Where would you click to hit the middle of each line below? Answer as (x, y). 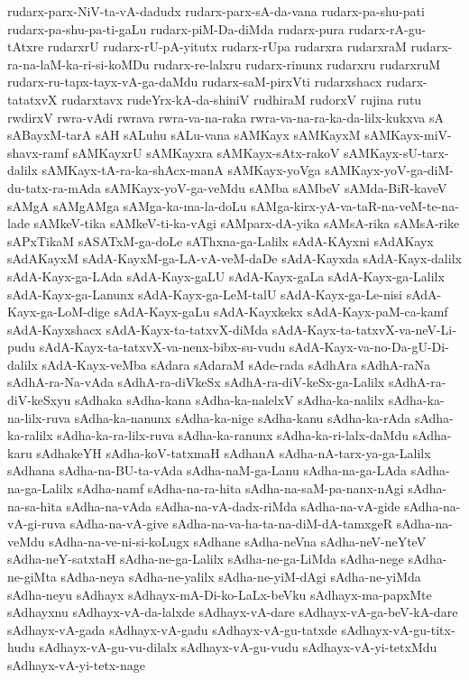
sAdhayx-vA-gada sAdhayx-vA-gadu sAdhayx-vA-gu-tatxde (172, 629)
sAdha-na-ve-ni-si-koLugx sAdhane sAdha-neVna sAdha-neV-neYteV (238, 541)
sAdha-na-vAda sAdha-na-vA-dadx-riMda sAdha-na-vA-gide (233, 505)
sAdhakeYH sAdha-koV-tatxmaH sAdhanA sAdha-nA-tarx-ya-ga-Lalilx (234, 452)
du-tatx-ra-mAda (54, 187)
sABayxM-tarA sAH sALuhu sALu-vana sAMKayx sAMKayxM (184, 135)
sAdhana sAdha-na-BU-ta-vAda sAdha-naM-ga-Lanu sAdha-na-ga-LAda (207, 470)
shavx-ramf (38, 152)
